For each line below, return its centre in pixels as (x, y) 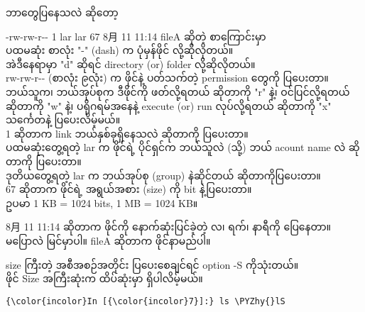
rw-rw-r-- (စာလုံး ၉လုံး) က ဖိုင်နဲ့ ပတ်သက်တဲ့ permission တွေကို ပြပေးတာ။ (167, 78)
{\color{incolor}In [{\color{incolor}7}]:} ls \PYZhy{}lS (146, 301)
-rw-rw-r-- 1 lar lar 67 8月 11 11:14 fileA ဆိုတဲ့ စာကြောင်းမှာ (136, 36)
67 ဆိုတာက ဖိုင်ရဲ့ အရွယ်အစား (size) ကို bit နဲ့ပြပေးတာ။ (129, 189)
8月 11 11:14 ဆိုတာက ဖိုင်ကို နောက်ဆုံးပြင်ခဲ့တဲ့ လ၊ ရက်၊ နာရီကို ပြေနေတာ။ (169, 227)
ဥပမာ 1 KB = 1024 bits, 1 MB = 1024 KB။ (102, 202)
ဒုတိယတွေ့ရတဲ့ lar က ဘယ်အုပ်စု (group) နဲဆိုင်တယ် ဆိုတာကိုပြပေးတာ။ (163, 175)
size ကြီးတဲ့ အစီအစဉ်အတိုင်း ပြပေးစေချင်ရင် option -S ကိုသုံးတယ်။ (152, 264)
